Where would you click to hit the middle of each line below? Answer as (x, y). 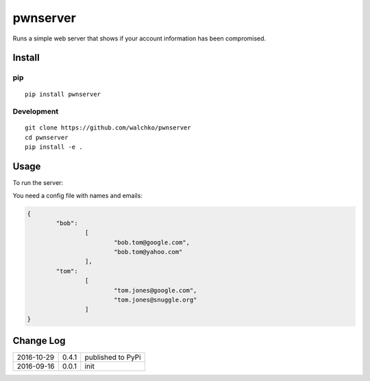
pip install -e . (54, 147)
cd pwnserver (47, 137)
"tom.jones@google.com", (155, 290)
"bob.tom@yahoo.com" (148, 252)
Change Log (39, 341)
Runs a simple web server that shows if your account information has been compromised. (139, 38)
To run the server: (38, 183)
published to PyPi (113, 358)
